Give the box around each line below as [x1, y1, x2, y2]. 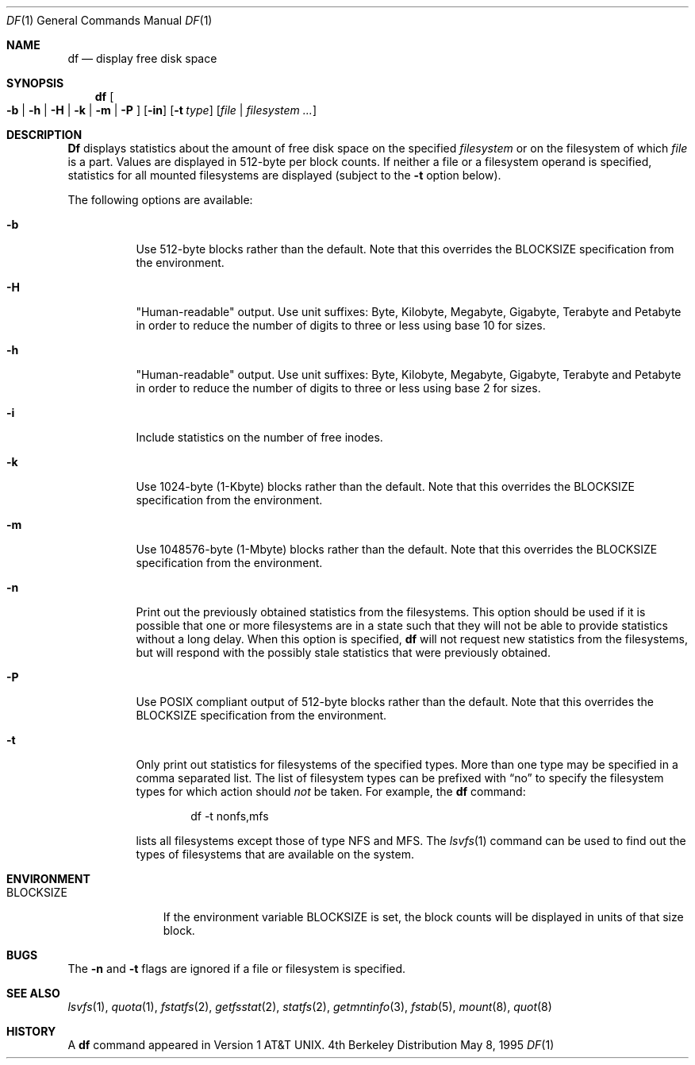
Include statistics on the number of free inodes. [136, 430, 383, 444]
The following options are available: [67, 193, 253, 206]
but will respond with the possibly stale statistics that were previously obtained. [136, 646, 551, 659]
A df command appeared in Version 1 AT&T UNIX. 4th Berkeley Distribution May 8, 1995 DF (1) [67, 1038, 555, 1051]
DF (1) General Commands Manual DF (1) [6, 14, 213, 27]
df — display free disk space [67, 52, 217, 65]
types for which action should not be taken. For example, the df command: [136, 785, 526, 798]
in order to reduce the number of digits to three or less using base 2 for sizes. [136, 381, 541, 395]
